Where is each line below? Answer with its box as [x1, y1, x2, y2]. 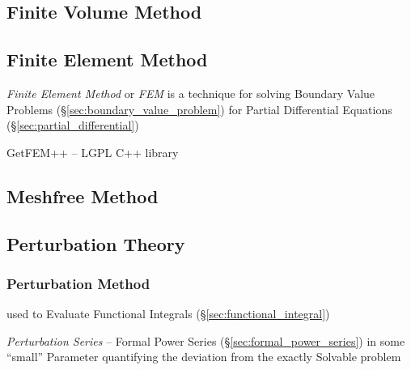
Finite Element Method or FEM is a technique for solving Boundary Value [6, 84, 375, 101]
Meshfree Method [6, 183, 159, 208]
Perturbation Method [6, 273, 150, 293]
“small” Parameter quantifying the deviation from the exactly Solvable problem [6, 348, 401, 365]
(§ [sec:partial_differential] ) [6, 117, 139, 134]
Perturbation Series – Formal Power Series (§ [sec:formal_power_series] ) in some [6, 332, 405, 349]
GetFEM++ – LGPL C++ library [6, 143, 179, 160]
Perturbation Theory [6, 231, 185, 256]
